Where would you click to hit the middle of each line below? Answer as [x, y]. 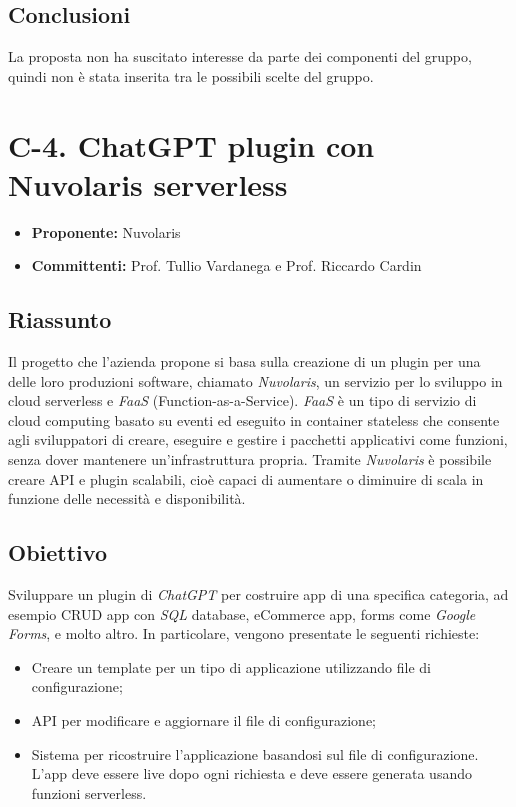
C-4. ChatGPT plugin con [191, 144]
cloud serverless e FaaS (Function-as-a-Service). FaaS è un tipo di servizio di [242, 400]
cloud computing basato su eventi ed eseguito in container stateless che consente [254, 419]
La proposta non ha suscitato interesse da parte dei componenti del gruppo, [240, 56]
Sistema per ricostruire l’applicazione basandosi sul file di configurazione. [255, 753]
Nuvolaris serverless [148, 183]
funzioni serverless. [89, 792]
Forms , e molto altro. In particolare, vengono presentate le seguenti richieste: [244, 633]
